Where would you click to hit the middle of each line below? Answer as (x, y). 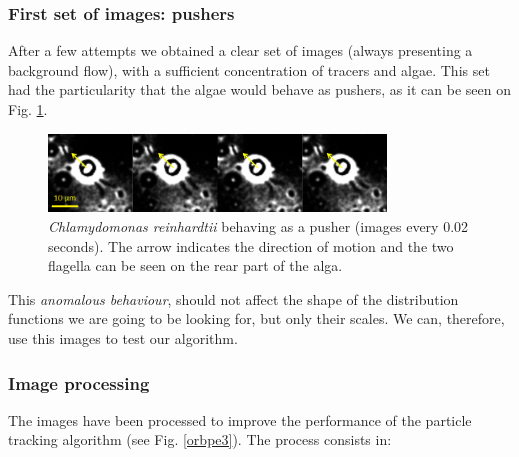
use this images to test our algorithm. (123, 338)
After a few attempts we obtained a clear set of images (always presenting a (240, 50)
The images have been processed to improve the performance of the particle (240, 419)
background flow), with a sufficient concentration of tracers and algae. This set (249, 69)
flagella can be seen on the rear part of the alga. (195, 265)
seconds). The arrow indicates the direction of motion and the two (251, 245)
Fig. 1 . (28, 109)
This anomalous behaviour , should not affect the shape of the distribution (233, 298)
